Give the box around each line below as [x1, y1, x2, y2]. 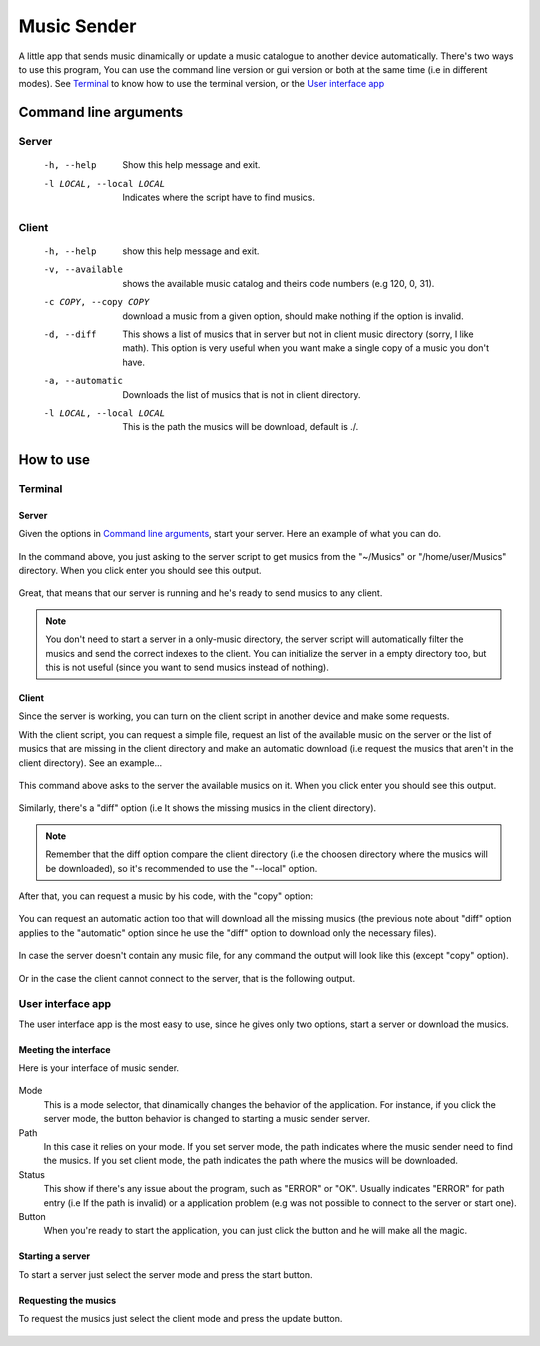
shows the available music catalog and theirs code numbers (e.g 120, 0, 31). [122, 277, 435, 289]
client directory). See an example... [18, 756, 163, 769]
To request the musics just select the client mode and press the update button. [18, 1313, 343, 1325]
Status [18, 1168, 45, 1180]
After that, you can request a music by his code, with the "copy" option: [18, 890, 314, 902]
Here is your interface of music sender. [18, 1062, 180, 1074]
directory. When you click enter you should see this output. [18, 565, 262, 577]
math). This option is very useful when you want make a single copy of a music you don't [122, 342, 490, 354]
